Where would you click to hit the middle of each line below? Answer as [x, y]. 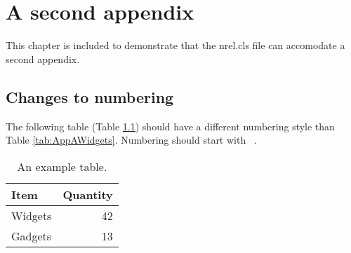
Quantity [88, 194]
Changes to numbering [90, 96]
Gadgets [32, 235]
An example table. [62, 166]
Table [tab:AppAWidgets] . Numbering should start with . [131, 140]
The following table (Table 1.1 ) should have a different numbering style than [170, 126]
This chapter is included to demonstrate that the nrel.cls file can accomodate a [175, 45]
